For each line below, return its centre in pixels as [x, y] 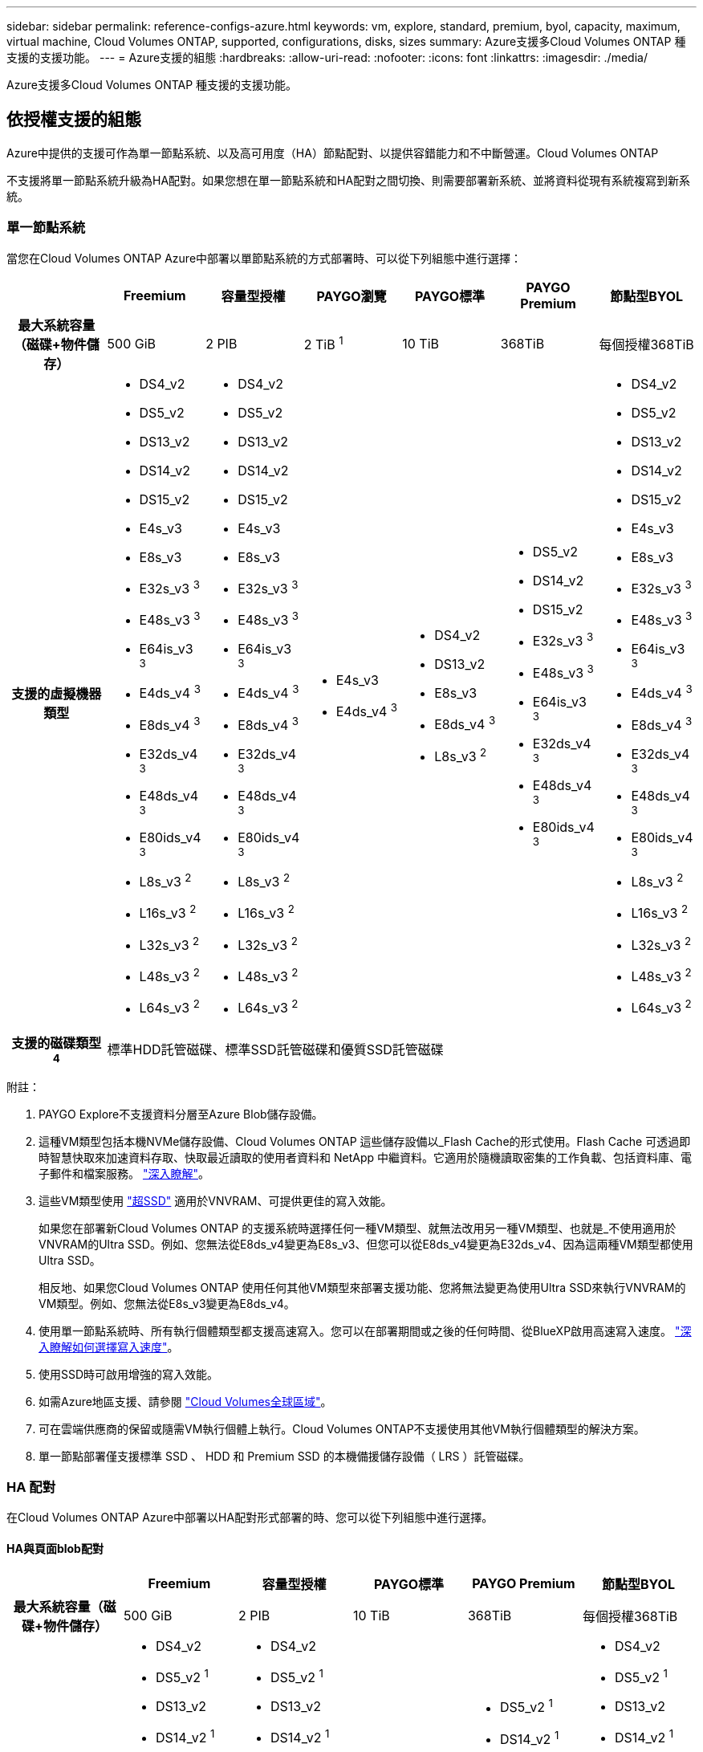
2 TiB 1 [323, 343]
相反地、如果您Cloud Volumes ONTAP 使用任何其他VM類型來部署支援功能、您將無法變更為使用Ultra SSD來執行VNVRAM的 [362, 1287]
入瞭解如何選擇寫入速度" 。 [109, 1347]
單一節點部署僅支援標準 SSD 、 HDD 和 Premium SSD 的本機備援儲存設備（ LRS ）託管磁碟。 [284, 1456]
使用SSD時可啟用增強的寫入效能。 [129, 1374]
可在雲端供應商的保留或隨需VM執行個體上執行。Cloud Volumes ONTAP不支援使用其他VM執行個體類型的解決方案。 [342, 1428]
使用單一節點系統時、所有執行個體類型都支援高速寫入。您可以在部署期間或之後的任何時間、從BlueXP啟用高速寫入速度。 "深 [365, 1330]
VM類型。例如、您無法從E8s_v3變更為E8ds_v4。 [167, 1303]
